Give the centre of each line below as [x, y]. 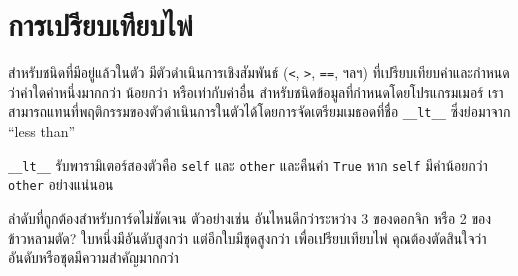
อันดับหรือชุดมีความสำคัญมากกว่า [93, 257]
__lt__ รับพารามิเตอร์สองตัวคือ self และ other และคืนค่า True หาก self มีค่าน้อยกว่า [248, 164]
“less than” [42, 131]
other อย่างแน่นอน [61, 184]
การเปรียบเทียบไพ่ [100, 24]
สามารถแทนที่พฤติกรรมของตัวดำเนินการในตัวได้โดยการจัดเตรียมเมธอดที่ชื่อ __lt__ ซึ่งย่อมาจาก [259, 111]
